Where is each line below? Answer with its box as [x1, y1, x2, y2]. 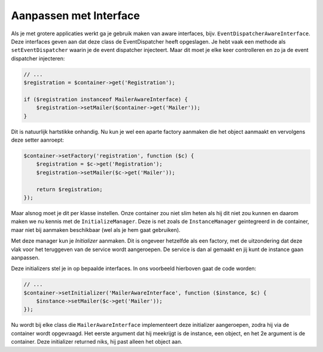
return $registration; [36, 186, 103, 192]
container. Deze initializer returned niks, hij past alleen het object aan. [11, 338, 182, 345]
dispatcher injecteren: [11, 54, 65, 62]
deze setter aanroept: [11, 136, 64, 143]
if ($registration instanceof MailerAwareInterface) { [23, 96, 188, 103]
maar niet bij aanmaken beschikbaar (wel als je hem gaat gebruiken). [11, 226, 181, 233]
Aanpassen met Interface [11, 9, 140, 22]
